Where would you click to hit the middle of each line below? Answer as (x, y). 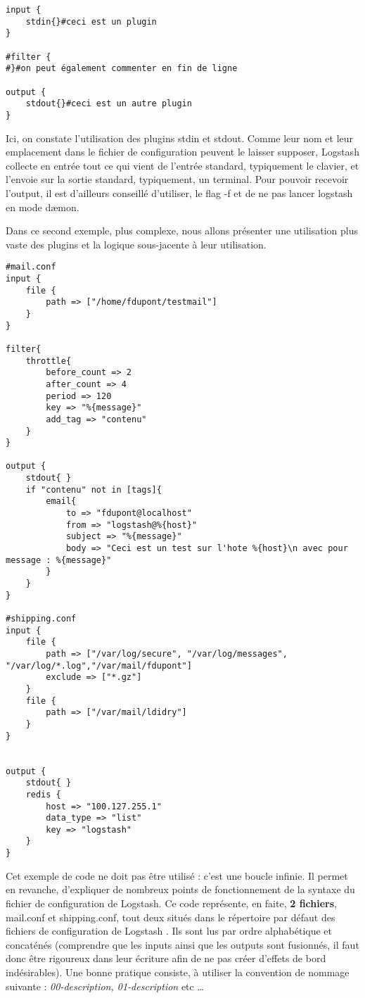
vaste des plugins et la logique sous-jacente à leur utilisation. (136, 244)
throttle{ (49, 361)
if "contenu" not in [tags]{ (94, 489)
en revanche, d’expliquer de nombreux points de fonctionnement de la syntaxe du (180, 889)
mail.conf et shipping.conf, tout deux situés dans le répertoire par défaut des (171, 917)
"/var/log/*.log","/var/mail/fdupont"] (99, 665)
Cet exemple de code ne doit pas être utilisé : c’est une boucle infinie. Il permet (177, 875)
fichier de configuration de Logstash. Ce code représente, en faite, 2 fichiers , (171, 903)
